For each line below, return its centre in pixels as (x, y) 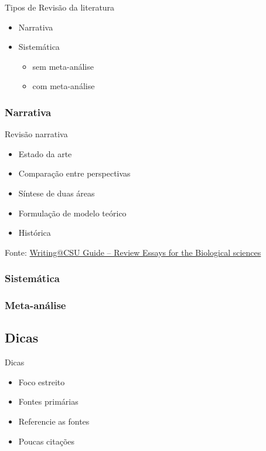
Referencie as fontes (54, 421)
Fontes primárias (48, 401)
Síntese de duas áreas (57, 193)
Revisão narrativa (36, 134)
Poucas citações (47, 441)
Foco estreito (42, 382)
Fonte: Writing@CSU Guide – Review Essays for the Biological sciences (133, 252)
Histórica (35, 233)
